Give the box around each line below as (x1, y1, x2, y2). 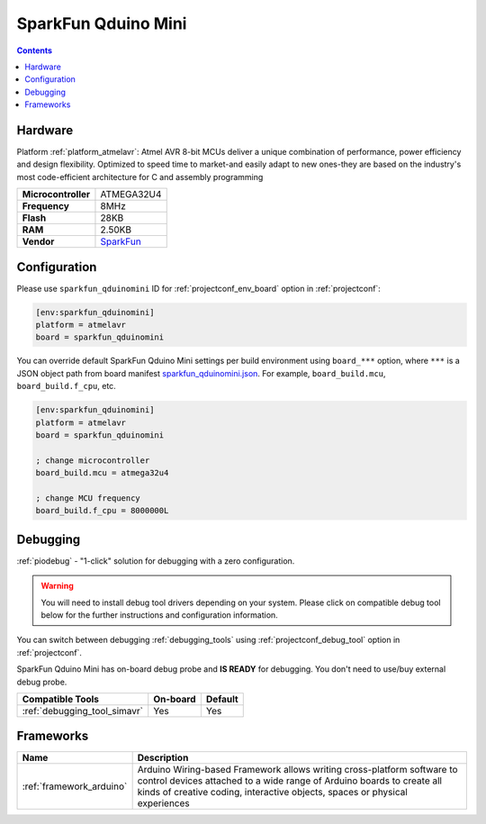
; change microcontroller (35, 455, 150, 466)
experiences (137, 797, 190, 810)
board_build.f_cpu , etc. (16, 381, 116, 392)
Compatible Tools (22, 693, 99, 705)
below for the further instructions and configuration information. (40, 610, 278, 620)
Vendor (22, 235, 55, 248)
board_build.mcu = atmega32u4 (35, 468, 169, 478)
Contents (16, 45, 53, 56)
